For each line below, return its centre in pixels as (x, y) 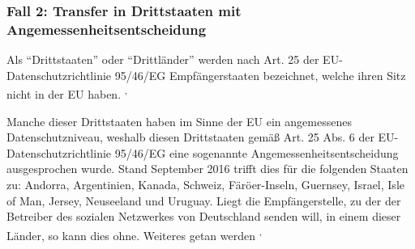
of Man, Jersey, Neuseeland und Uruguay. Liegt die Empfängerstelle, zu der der (204, 200)
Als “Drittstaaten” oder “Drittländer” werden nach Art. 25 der (163, 59)
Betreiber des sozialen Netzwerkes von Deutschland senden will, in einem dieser (204, 216)
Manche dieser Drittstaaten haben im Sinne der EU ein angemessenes (179, 121)
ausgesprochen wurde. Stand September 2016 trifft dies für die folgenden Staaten (207, 169)
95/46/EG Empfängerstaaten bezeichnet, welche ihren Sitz (260, 75)
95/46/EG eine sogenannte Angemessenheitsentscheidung (257, 152)
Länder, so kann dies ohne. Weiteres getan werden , (134, 234)
